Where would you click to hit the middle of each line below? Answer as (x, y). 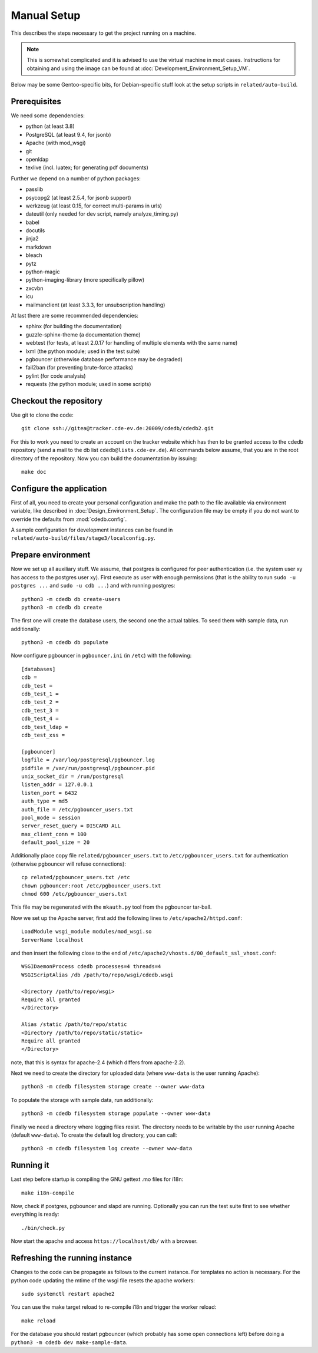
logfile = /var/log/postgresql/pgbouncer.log (88, 760)
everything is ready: (35, 1215)
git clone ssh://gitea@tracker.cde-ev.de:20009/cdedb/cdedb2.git (118, 428)
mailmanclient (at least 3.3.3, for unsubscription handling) (95, 305)
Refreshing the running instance (72, 1258)
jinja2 (32, 239)
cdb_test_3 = (40, 710)
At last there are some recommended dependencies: (74, 316)
